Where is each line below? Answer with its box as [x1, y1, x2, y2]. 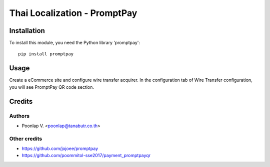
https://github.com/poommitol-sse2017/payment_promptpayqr [21, 153, 151, 159]
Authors [9, 112, 30, 119]
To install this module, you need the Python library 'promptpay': [9, 40, 140, 46]
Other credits [9, 135, 42, 142]
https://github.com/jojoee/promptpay [21, 146, 98, 152]
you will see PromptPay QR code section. [9, 84, 94, 90]
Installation [9, 26, 45, 35]
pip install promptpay [18, 51, 74, 57]
